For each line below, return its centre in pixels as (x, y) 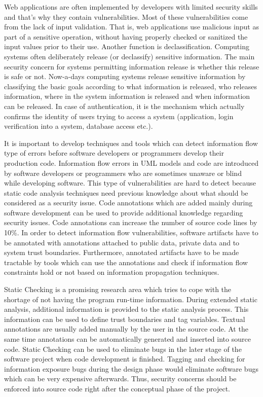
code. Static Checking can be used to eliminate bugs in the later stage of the (123, 349)
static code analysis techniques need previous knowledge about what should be (126, 192)
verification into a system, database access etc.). (79, 126)
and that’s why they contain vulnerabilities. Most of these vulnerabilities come (126, 16)
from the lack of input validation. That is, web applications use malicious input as (131, 27)
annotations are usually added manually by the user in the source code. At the (126, 329)
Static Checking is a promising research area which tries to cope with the (118, 289)
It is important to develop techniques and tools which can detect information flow (131, 143)
